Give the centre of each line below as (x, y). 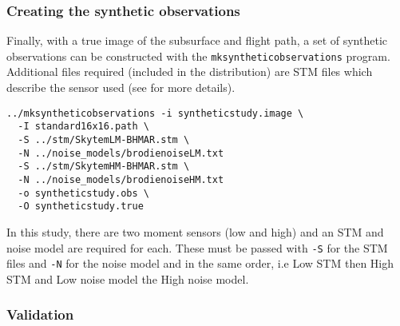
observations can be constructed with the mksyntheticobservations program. (198, 56)
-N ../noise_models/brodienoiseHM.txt (121, 179)
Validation (40, 314)
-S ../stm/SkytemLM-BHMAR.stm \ (104, 139)
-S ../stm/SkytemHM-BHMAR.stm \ (104, 167)
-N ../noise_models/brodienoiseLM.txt (121, 153)
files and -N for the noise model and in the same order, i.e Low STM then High (200, 263)
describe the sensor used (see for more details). (121, 87)
